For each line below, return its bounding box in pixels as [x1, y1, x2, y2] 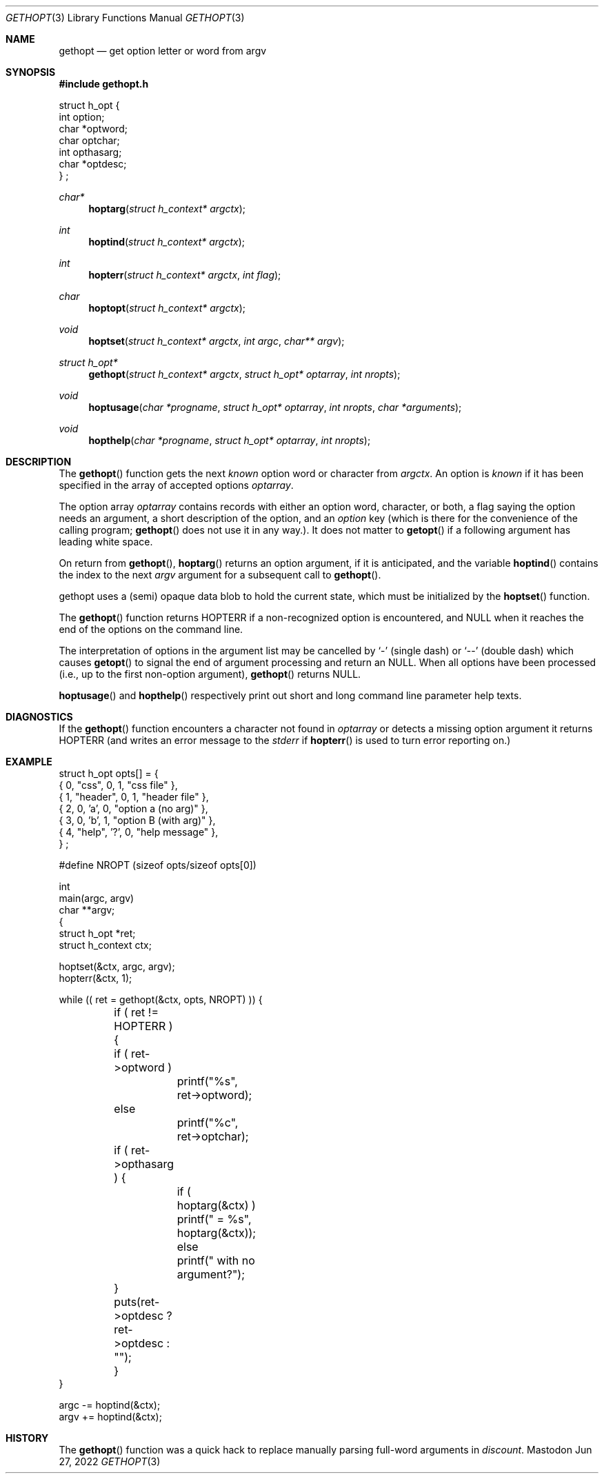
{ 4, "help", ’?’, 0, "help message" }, [59, 826, 219, 838]
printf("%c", [177, 1116, 239, 1129]
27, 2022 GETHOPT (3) [59, 1456, 161, 1467]
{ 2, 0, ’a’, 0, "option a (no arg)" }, [59, 803, 208, 814]
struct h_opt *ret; [59, 927, 136, 939]
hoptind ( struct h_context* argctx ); [88, 236, 245, 248]
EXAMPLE [6, 756, 52, 767]
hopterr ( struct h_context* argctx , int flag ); [88, 269, 281, 281]
